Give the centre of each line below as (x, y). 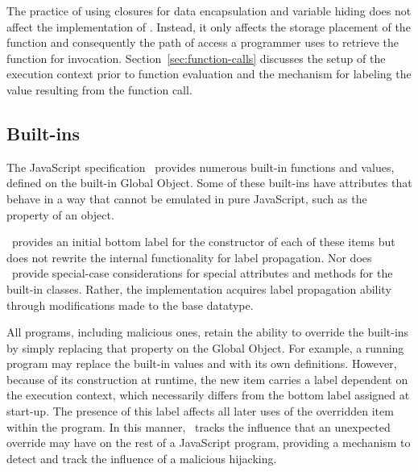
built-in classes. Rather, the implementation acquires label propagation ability (199, 288)
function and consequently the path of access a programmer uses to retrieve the (203, 42)
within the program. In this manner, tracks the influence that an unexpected (199, 426)
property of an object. (60, 214)
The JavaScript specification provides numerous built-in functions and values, (201, 167)
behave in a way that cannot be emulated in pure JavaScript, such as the (187, 198)
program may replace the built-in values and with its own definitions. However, (202, 363)
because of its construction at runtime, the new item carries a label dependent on (207, 379)
